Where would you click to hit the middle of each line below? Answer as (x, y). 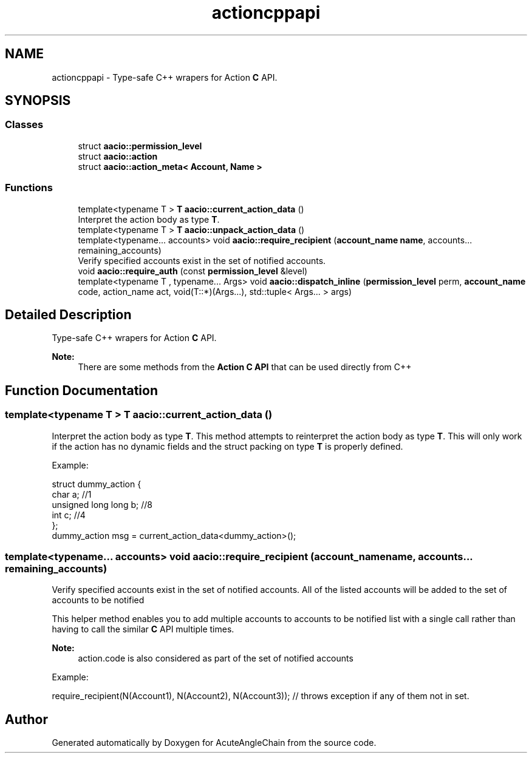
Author (26, 719)
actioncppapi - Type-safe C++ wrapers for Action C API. (165, 77)
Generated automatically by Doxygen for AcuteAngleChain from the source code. (214, 743)
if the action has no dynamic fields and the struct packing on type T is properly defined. (227, 446)
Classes (24, 125)
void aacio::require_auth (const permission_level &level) (193, 271)
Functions (29, 188)
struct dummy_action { (97, 484)
